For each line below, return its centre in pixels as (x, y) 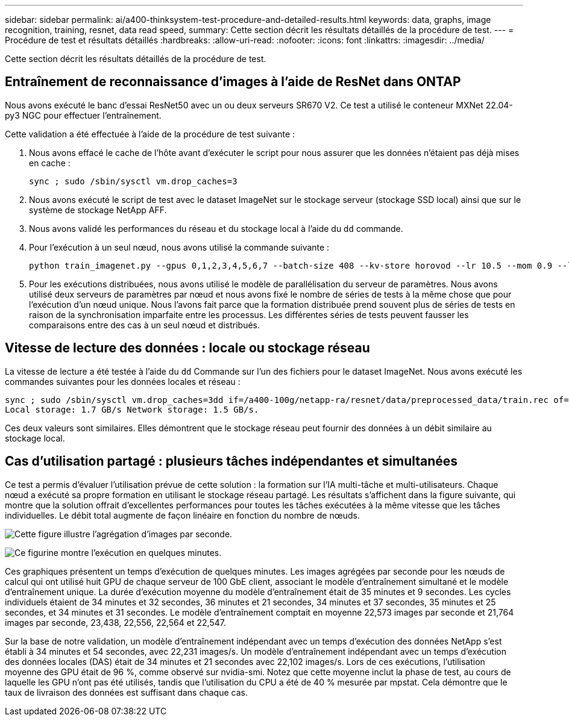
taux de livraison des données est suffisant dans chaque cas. (126, 692)
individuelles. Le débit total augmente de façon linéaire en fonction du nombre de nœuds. (182, 515)
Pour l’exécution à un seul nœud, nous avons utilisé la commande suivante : (179, 247)
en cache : (50, 163)
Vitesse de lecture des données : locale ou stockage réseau (187, 348)
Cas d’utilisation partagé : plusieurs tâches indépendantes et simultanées (231, 461)
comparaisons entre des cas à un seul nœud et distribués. (145, 325)
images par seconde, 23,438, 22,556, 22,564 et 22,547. (115, 622)
